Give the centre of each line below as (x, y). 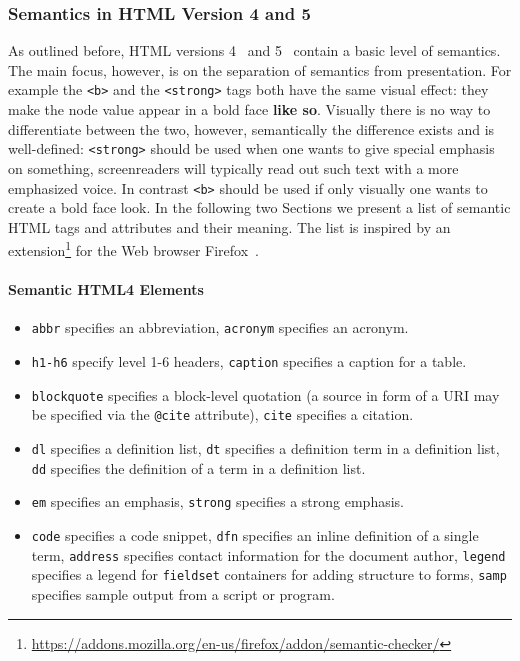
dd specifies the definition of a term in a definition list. (198, 467)
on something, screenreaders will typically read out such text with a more (233, 167)
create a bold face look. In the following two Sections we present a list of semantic (259, 207)
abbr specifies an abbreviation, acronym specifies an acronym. (220, 327)
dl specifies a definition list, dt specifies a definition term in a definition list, (265, 448)
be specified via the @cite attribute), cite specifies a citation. (222, 414)
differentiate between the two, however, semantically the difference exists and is (251, 128)
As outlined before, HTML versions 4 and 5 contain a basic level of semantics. (254, 50)
